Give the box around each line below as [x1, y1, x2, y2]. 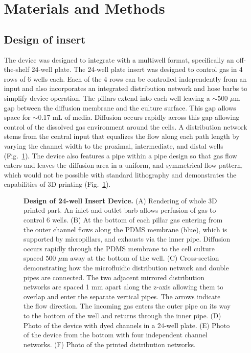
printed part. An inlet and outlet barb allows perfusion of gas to [23, 205, 216, 215]
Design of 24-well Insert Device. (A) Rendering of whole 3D [23, 195, 217, 205]
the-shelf [4, 64, 29, 74]
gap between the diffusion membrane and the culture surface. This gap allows [4, 102, 236, 112]
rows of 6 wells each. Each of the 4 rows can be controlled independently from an [4, 73, 247, 84]
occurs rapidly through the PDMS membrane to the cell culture [23, 243, 215, 253]
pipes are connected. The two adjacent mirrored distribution [23, 272, 205, 282]
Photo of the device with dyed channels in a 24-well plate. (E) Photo [23, 320, 230, 330]
